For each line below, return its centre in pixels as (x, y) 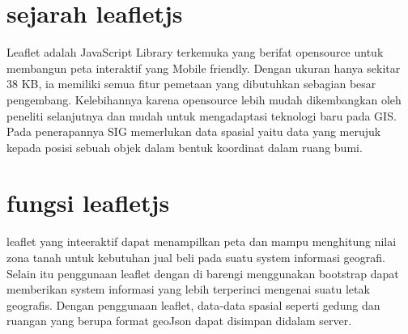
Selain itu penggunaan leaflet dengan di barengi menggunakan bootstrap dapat (203, 273)
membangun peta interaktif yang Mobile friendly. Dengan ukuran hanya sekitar (204, 68)
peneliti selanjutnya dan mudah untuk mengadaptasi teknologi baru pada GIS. (202, 115)
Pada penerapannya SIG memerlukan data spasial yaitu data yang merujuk (194, 131)
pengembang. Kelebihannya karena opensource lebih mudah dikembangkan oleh (204, 99)
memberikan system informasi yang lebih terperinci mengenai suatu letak (188, 289)
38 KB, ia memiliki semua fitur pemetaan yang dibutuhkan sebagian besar (191, 84)
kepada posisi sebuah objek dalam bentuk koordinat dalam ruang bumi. (185, 147)
